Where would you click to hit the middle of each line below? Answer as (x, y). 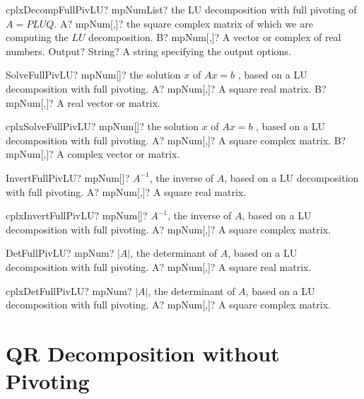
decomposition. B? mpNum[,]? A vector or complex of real (215, 37)
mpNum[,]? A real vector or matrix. (83, 102)
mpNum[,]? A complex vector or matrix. (93, 154)
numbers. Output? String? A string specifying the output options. (148, 51)
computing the (37, 37)
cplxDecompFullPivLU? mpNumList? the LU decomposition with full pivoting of (181, 9)
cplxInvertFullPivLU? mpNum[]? (77, 215)
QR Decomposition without (143, 353)
